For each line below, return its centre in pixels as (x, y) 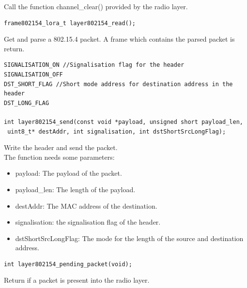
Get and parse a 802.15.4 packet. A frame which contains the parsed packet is (119, 39)
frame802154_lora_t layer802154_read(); (70, 23)
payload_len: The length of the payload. (75, 189)
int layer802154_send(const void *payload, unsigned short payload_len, (123, 122)
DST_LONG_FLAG (27, 103)
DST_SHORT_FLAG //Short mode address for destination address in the (118, 84)
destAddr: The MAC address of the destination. (86, 205)
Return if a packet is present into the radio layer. (77, 280)
